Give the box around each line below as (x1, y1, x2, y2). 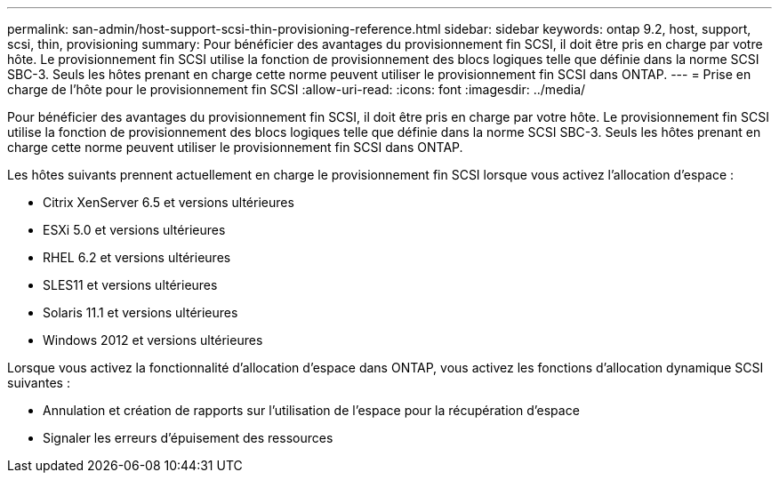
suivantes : (7, 375, 70, 390)
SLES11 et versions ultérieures (43, 277, 218, 292)
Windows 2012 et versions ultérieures (43, 332, 263, 348)
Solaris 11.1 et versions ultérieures (43, 305, 238, 320)
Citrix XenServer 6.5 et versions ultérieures (43, 195, 294, 210)
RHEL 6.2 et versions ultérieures (43, 250, 231, 265)
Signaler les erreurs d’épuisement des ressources (43, 430, 333, 445)
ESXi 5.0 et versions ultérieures (43, 222, 226, 237)
